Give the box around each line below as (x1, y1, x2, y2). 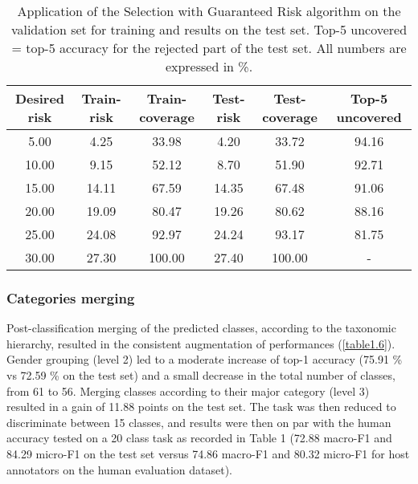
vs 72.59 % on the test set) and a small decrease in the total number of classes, (6, 367, 395, 383)
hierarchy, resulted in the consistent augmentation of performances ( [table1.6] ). (6, 335, 395, 352)
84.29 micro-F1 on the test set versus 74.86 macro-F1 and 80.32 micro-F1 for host (6, 445, 410, 462)
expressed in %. (165, 57, 253, 75)
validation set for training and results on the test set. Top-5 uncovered (10, 20, 408, 39)
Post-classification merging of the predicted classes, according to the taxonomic (6, 319, 396, 336)
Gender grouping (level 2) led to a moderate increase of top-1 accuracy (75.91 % (6, 351, 403, 368)
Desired (14, 89, 65, 108)
